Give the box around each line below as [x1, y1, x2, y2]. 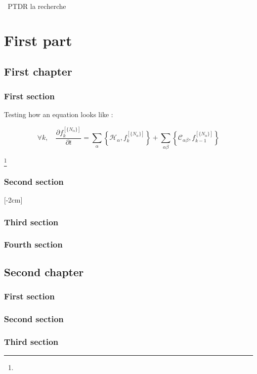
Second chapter [4, 264, 84, 279]
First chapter [4, 64, 72, 79]
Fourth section [4, 238, 63, 250]
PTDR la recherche [7, 1, 66, 11]
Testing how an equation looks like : [4, 109, 113, 119]
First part [4, 30, 72, 50]
